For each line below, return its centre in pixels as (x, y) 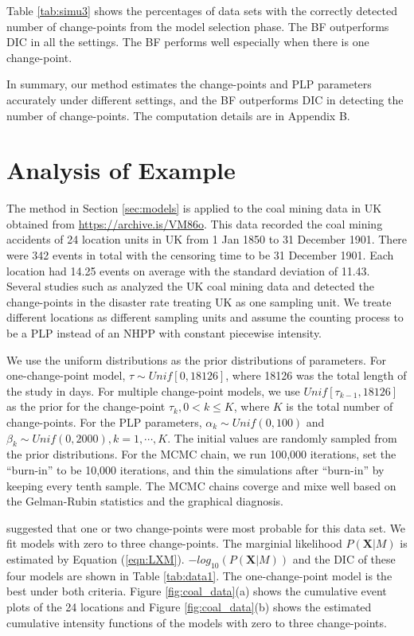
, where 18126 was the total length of (316, 375)
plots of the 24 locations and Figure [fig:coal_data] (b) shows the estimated (189, 606)
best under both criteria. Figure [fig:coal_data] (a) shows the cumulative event (197, 591)
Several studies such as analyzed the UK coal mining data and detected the (190, 286)
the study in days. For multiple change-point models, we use (153, 390)
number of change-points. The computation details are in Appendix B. (178, 115)
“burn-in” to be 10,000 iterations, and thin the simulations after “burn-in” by (195, 469)
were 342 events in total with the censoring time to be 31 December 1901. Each (200, 255)
